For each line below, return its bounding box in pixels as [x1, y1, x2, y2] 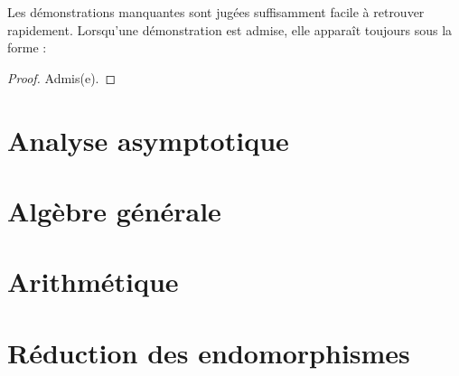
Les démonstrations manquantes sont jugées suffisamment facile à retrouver [7, 3, 425, 21]
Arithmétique [7, 263, 179, 300]
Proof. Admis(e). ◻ [7, 68, 117, 87]
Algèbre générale [7, 192, 221, 229]
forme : [7, 38, 47, 57]
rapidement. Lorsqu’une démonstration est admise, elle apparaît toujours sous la [7, 20, 453, 39]
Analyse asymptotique [7, 121, 289, 158]
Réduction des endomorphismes [7, 334, 410, 371]
